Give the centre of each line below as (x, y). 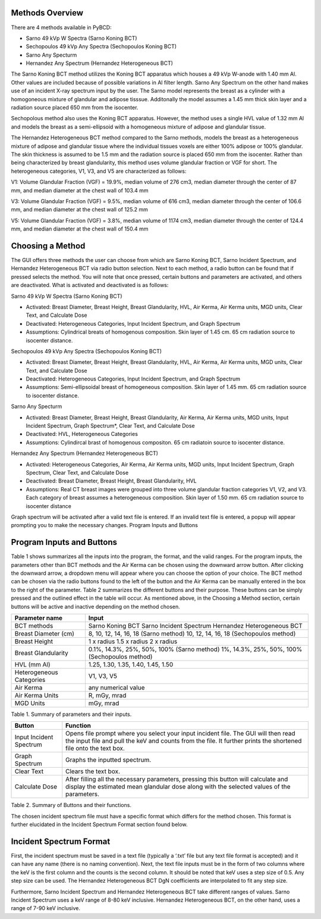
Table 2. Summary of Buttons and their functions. (71, 805)
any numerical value (117, 687)
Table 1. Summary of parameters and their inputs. (71, 714)
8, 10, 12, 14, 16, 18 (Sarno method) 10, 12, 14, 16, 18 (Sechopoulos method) (192, 633)
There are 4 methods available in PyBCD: (62, 27)
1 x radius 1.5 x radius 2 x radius (133, 641)
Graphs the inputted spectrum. (108, 760)
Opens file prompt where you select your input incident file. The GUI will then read (180, 734)
